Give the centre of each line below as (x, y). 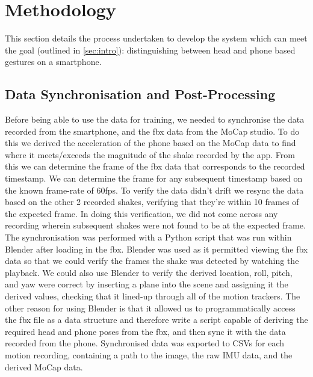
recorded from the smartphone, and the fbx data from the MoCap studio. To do (152, 131)
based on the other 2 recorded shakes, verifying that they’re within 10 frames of (152, 202)
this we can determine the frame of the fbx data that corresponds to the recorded (155, 166)
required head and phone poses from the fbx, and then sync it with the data (145, 331)
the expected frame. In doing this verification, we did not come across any (141, 213)
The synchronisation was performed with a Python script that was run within (148, 237)
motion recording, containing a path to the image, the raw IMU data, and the (149, 354)
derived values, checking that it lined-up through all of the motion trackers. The (153, 296)
